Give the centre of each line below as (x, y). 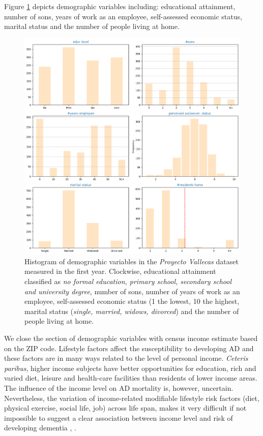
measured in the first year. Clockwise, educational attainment (120, 271)
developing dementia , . (40, 428)
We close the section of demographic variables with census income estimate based (131, 338)
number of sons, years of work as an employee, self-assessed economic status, (123, 16)
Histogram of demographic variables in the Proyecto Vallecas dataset (131, 261)
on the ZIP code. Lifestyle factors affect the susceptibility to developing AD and (129, 348)
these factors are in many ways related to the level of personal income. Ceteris (126, 358)
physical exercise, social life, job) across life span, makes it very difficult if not (125, 408)
